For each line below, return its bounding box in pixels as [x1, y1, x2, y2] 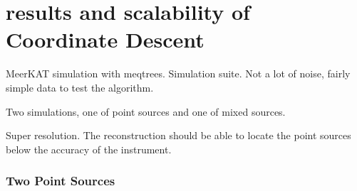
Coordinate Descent [6, 25, 205, 54]
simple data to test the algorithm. [6, 80, 154, 94]
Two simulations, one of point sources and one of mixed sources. [6, 104, 286, 119]
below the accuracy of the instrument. [6, 141, 172, 156]
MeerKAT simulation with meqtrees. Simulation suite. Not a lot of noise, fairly [6, 66, 351, 81]
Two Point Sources [6, 172, 115, 190]
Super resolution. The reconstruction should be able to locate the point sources [6, 128, 351, 143]
